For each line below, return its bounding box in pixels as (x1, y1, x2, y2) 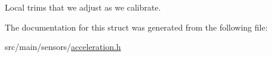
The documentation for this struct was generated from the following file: (5, 21, 268, 33)
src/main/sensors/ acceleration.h (5, 41, 121, 53)
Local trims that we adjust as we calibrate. (5, 1, 161, 13)
